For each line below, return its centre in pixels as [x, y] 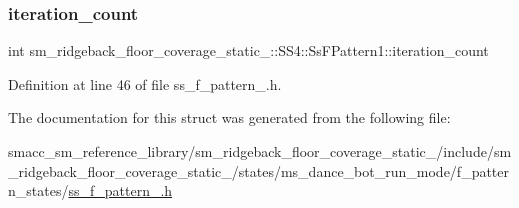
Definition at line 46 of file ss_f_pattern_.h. [145, 83]
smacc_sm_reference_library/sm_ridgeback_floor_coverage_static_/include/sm [260, 151]
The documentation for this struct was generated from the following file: [229, 117]
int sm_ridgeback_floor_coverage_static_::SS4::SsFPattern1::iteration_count [248, 50]
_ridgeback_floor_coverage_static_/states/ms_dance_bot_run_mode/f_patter [259, 170]
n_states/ [38, 190]
